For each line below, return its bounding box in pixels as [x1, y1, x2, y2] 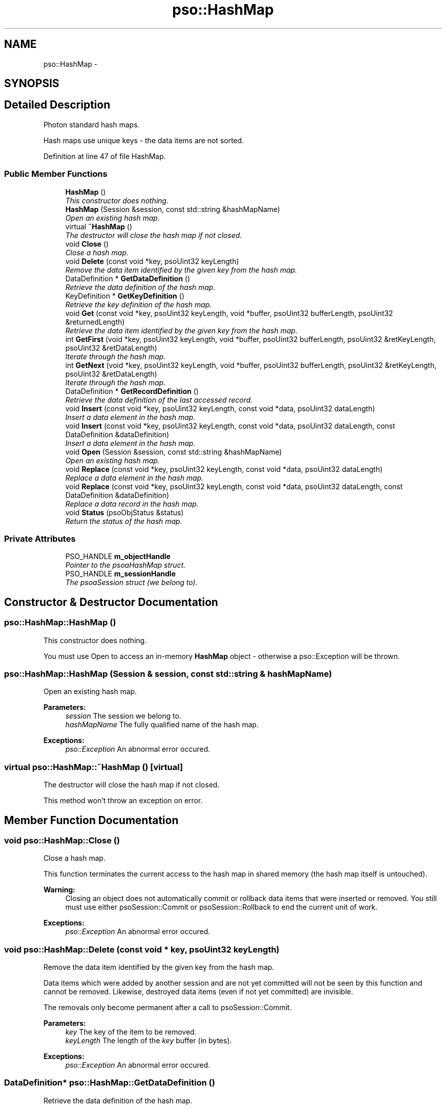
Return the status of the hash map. [65, 516, 182, 525]
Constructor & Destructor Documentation [4, 595, 218, 609]
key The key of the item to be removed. [65, 1027, 197, 1037]
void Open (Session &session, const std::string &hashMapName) [65, 447, 282, 456]
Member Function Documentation [4, 813, 179, 827]
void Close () [65, 239, 109, 248]
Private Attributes [4, 533, 76, 544]
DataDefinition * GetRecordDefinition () [65, 386, 199, 395]
